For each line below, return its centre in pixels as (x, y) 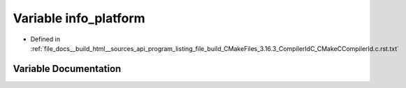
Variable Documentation (67, 69)
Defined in (45, 39)
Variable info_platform (79, 18)
